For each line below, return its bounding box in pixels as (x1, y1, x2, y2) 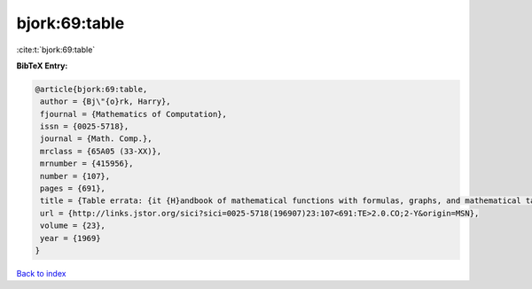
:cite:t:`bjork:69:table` (16, 44, 96, 55)
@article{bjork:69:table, (35, 84, 148, 94)
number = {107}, (40, 171, 111, 181)
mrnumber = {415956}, (40, 159, 134, 168)
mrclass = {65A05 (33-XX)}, (40, 146, 162, 156)
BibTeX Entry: (16, 60, 68, 71)
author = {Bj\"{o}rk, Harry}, (40, 97, 172, 106)
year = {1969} (40, 233, 101, 243)
